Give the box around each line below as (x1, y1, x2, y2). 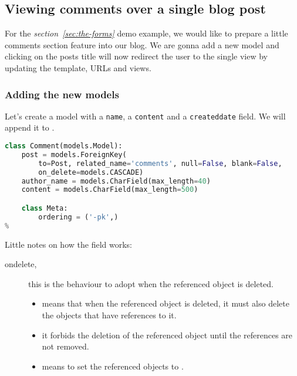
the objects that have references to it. (42, 308, 177, 321)
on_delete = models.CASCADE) (38, 168, 144, 177)
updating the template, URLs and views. (5, 61, 151, 74)
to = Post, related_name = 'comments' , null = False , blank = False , (38, 159, 282, 168)
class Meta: (21, 204, 68, 212)
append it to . (5, 121, 55, 134)
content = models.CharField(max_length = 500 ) (21, 185, 198, 194)
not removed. (42, 340, 89, 352)
